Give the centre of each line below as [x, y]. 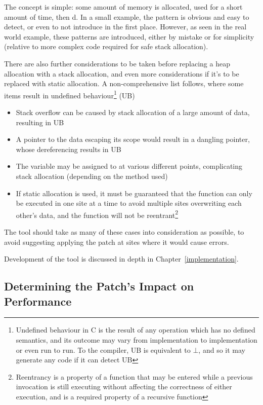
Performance [38, 301]
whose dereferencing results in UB [69, 149]
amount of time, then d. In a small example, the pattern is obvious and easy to [127, 16]
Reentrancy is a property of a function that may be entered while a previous [134, 376]
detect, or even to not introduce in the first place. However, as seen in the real [125, 27]
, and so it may [222, 349]
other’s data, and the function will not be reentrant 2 [97, 214]
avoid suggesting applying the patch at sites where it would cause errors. [117, 242]
